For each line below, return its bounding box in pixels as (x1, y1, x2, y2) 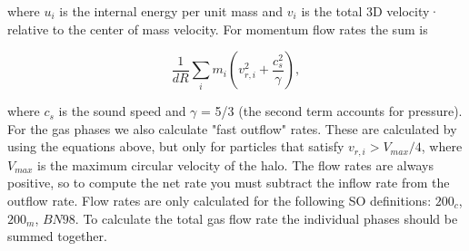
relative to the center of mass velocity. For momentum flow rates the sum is (7, 19, 428, 38)
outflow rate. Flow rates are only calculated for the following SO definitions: (7, 191, 432, 210)
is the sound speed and (58, 101, 186, 121)
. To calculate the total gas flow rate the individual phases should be (75, 208, 458, 227)
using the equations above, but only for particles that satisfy (7, 137, 344, 156)
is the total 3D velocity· (301, 2, 440, 20)
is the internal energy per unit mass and (59, 2, 284, 20)
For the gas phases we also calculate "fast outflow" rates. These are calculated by (7, 119, 457, 138)
